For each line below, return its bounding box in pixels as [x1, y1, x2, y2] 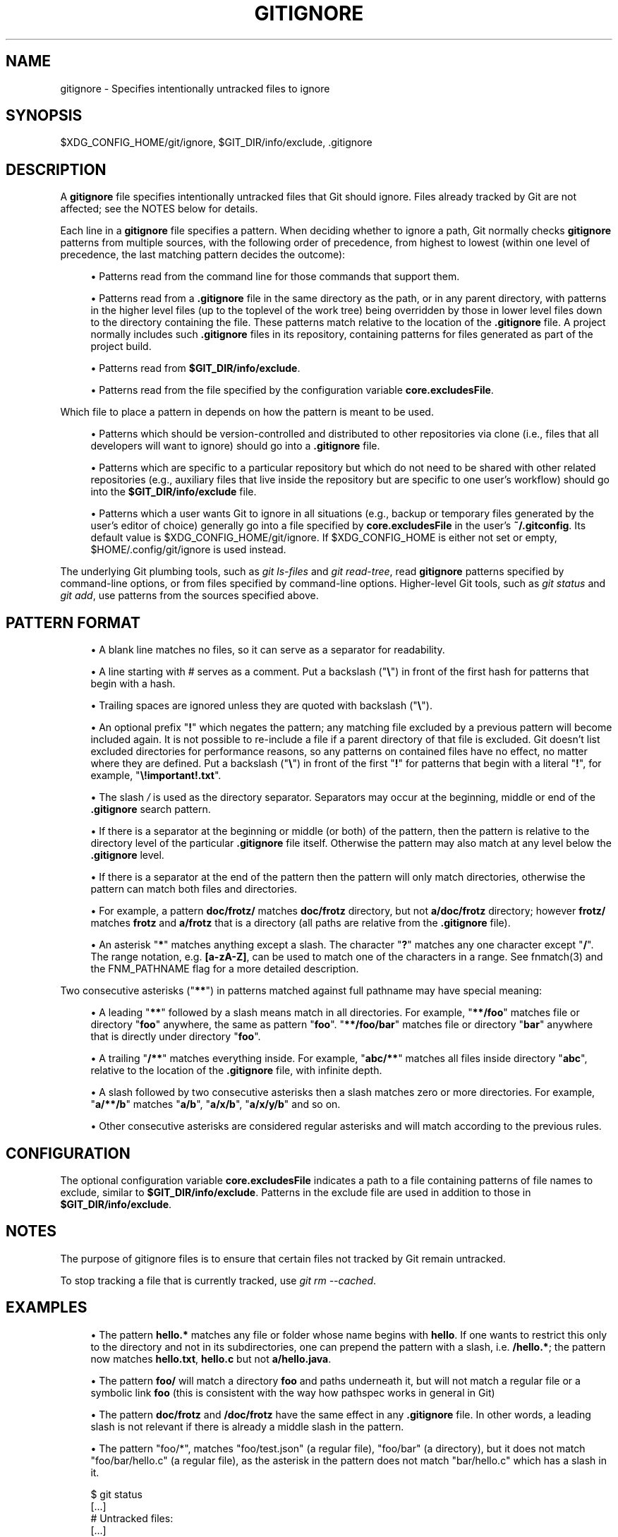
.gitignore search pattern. [90, 803, 211, 816]
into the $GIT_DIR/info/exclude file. [90, 486, 257, 498]
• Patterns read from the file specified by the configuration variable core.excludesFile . [90, 384, 494, 397]
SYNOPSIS [6, 107, 83, 125]
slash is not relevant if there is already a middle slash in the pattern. [90, 1420, 404, 1433]
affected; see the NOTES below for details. [60, 203, 258, 215]
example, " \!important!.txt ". [90, 769, 222, 782]
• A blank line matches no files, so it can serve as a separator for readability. [90, 644, 445, 656]
